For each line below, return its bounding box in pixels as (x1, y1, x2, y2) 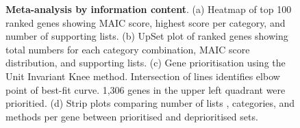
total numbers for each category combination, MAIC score (5, 42, 250, 56)
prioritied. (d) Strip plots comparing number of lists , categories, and (5, 96, 295, 110)
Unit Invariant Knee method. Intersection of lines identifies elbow (5, 68, 280, 83)
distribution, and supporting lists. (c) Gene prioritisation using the (5, 55, 286, 70)
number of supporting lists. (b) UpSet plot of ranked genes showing (5, 29, 288, 43)
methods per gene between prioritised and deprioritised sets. (5, 109, 258, 123)
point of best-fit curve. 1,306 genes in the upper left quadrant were (5, 82, 286, 97)
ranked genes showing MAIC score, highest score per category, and (5, 15, 286, 29)
